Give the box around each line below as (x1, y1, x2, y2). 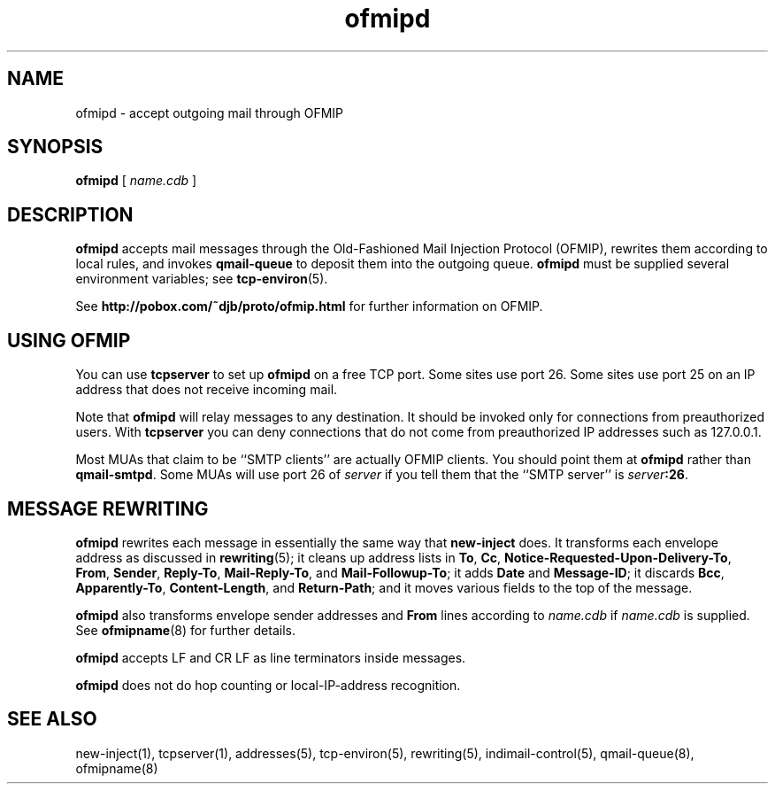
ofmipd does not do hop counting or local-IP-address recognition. (75, 677, 461, 693)
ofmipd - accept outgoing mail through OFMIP (75, 105, 344, 120)
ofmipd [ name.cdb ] (75, 173, 197, 189)
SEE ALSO (7, 708, 97, 731)
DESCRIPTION (7, 203, 134, 226)
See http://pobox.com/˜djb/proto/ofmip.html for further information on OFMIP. (75, 299, 543, 314)
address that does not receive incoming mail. (75, 382, 338, 398)
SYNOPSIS (7, 136, 104, 159)
